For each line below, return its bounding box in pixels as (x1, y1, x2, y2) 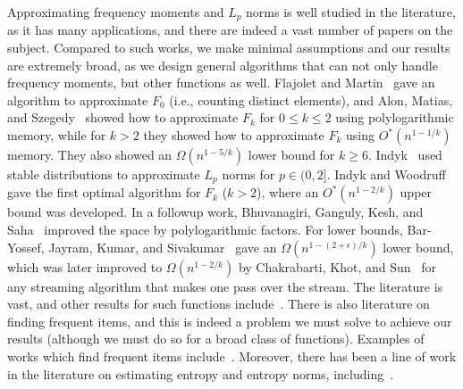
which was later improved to (7, 257, 163, 276)
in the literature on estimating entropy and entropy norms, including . (7, 364, 394, 383)
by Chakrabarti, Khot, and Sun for (238, 257, 436, 276)
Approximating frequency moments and (7, 3, 224, 21)
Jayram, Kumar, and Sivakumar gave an (48, 237, 277, 256)
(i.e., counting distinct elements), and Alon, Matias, (169, 90, 453, 109)
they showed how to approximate (143, 126, 324, 145)
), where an (257, 183, 319, 202)
